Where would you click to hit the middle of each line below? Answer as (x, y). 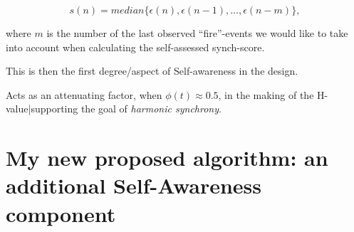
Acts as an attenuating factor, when (84, 94)
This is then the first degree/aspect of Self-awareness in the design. (152, 71)
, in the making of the (266, 94)
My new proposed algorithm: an (167, 158)
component (61, 213)
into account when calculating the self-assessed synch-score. (135, 47)
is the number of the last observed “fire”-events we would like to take (197, 33)
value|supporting (42, 109)
